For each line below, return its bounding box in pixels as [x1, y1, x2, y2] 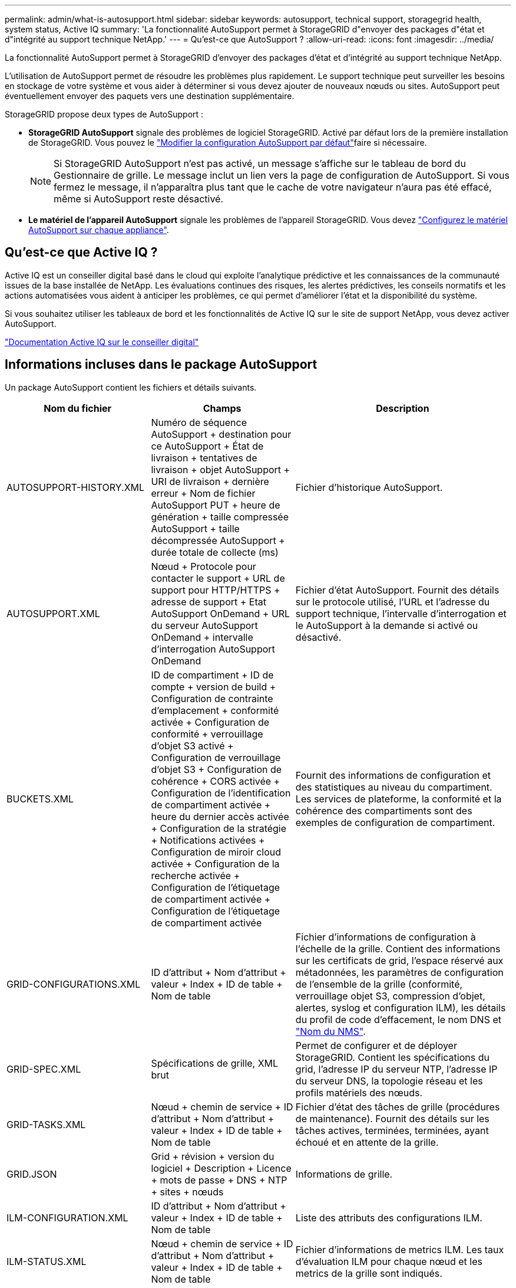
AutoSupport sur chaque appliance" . [28, 225, 169, 235]
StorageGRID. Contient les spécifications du [295, 1051, 489, 1063]
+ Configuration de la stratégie [151, 822, 287, 834]
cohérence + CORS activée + [151, 775, 280, 787]
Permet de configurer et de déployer [295, 1039, 457, 1051]
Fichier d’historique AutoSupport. [295, 481, 443, 493]
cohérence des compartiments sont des [295, 804, 472, 817]
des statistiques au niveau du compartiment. [295, 781, 492, 793]
